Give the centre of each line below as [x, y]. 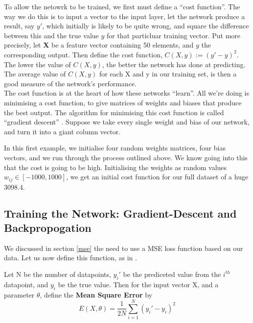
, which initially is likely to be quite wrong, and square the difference [146, 26]
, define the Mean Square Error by [96, 294]
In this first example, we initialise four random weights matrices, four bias [115, 148]
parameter [19, 294]
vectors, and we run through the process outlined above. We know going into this [126, 157]
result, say [19, 26]
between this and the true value [51, 35]
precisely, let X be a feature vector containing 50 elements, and [99, 45]
